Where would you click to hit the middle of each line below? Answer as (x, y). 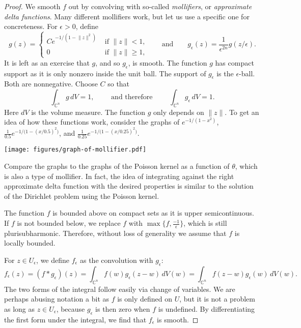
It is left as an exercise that (47, 62)
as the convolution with (116, 260)
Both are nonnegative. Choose (51, 84)
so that (119, 84)
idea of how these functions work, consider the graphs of (92, 122)
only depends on (179, 112)
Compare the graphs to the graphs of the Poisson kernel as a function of (117, 166)
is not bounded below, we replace (69, 223)
